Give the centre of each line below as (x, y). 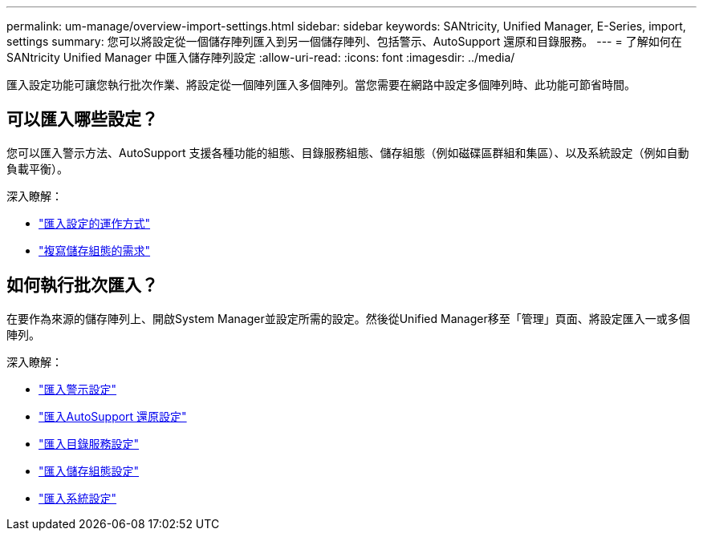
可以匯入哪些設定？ (82, 119)
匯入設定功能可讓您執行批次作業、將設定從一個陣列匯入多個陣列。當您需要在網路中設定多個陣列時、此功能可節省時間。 (321, 85)
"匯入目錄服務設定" (89, 443)
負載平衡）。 (37, 168)
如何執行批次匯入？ (82, 285)
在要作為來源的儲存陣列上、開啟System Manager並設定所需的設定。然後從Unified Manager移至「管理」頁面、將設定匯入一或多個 (348, 318)
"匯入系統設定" (78, 498)
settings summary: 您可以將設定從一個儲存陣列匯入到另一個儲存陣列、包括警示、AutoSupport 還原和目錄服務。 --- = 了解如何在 (344, 41)
